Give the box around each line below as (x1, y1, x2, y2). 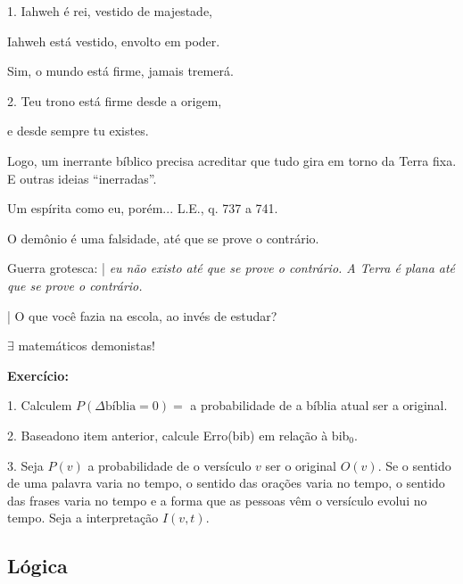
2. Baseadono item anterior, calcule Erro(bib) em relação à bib (7, 425, 350, 444)
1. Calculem (7, 396, 72, 415)
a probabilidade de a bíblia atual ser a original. (190, 396, 448, 415)
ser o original (265, 456, 336, 474)
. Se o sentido (377, 456, 451, 474)
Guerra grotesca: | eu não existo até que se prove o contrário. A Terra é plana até (7, 259, 456, 277)
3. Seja (7, 456, 44, 474)
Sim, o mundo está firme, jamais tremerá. (7, 62, 234, 80)
